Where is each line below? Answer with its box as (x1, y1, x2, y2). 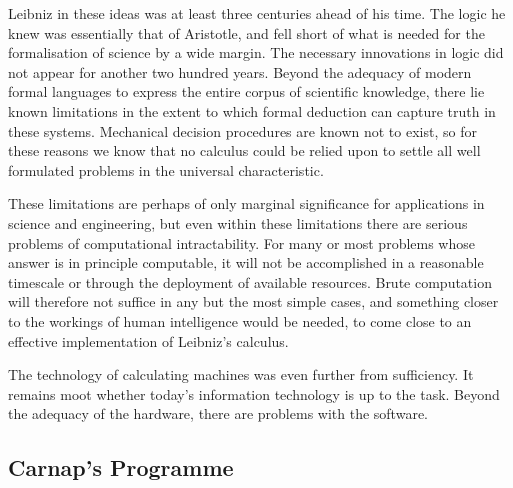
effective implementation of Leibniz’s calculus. (8, 330, 289, 351)
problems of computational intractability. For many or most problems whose (8, 232, 475, 253)
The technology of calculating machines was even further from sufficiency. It (8, 364, 474, 385)
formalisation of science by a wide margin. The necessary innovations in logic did (8, 42, 504, 63)
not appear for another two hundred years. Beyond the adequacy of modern (8, 61, 472, 82)
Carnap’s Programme (8, 452, 234, 483)
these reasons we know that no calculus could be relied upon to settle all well (8, 140, 481, 161)
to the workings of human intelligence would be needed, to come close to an (8, 310, 472, 331)
